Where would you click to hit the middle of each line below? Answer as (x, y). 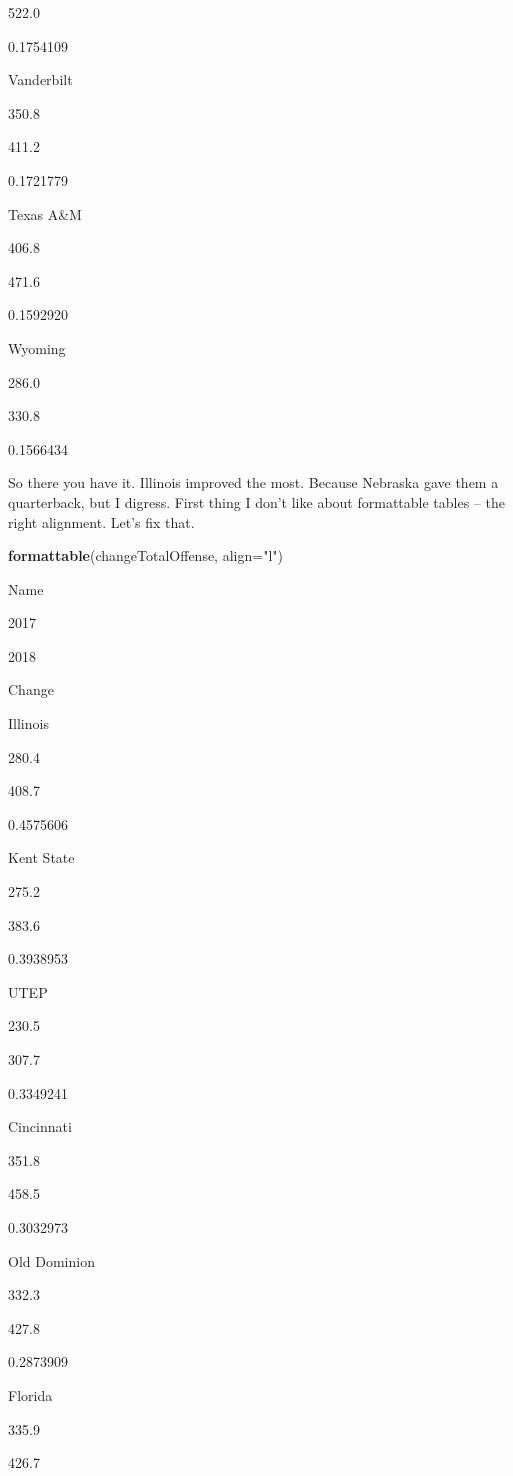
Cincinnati (40, 1126)
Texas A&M (45, 213)
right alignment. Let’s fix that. (101, 521)
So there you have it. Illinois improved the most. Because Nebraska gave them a (253, 482)
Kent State (41, 857)
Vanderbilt (40, 79)
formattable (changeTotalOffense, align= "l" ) (145, 555)
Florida (30, 1394)
